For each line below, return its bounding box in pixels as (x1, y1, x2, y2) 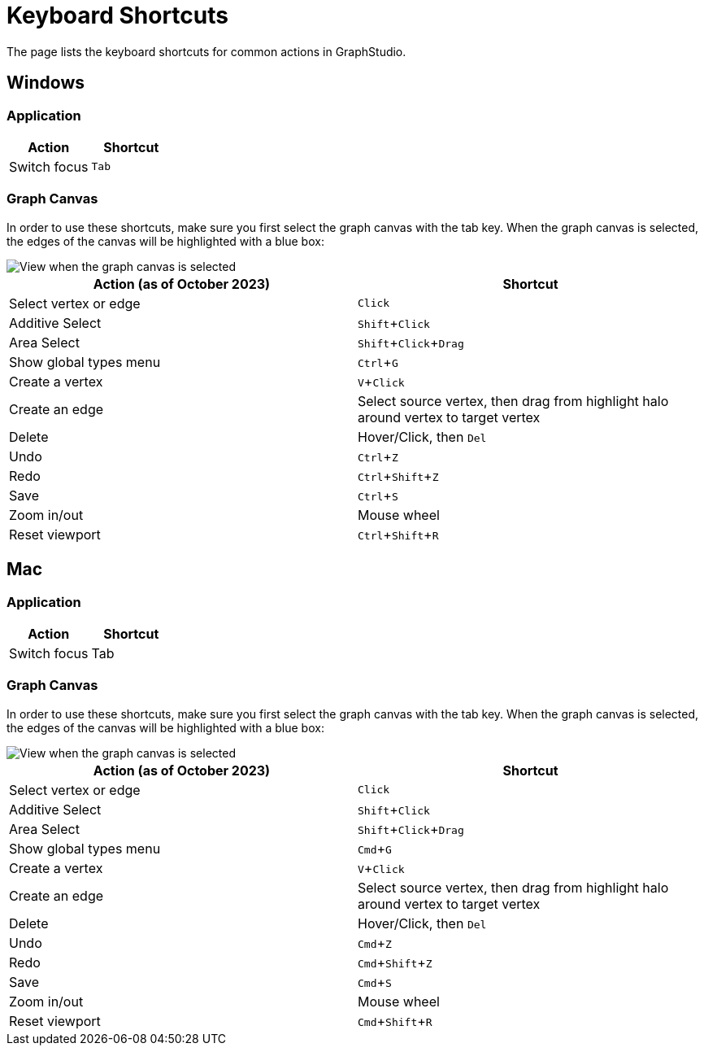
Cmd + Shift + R (358, 1012, 432, 1029)
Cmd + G (358, 840, 392, 857)
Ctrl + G (358, 353, 398, 370)
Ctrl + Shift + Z (358, 467, 439, 484)
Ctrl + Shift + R (358, 526, 439, 543)
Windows (7, 72, 85, 94)
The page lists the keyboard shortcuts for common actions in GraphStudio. (7, 44, 406, 59)
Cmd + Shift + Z (358, 954, 432, 971)
